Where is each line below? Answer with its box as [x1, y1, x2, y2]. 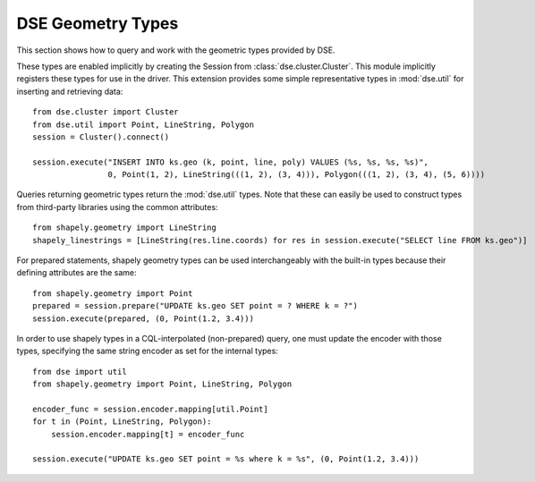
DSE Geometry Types [16, 13, 179, 33]
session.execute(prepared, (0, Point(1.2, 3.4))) [32, 313, 255, 324]
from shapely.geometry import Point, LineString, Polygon [32, 379, 293, 389]
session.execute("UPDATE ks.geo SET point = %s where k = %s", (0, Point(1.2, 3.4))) [32, 454, 420, 464]
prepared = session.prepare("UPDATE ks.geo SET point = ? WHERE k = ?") [32, 300, 358, 311]
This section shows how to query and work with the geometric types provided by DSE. [16, 45, 335, 55]
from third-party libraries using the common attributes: [16, 201, 218, 212]
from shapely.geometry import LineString [32, 223, 217, 233]
